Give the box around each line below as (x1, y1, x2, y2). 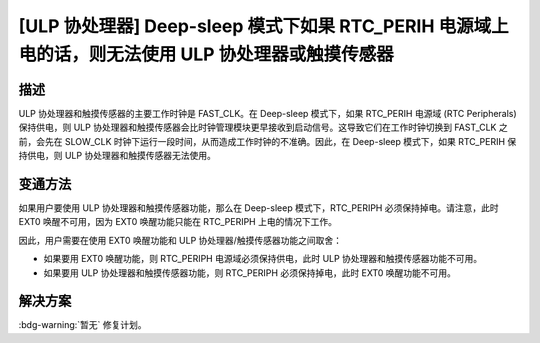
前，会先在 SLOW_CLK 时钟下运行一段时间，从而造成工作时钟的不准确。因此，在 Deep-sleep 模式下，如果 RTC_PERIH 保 (18, 135, 517, 147)
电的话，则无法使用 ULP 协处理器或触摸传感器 (18, 43, 394, 65)
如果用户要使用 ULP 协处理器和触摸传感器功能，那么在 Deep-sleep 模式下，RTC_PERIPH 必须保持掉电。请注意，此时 (18, 201, 499, 214)
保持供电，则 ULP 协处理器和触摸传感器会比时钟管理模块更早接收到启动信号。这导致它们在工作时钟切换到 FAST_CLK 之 (18, 121, 509, 134)
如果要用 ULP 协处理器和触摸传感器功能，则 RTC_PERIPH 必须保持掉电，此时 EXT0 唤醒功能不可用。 (43, 266, 457, 279)
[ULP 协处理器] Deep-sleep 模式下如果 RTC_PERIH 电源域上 (18, 15, 509, 37)
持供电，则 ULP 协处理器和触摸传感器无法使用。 (18, 150, 217, 162)
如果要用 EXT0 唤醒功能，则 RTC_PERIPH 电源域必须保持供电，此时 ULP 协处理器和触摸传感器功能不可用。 (43, 253, 483, 265)
